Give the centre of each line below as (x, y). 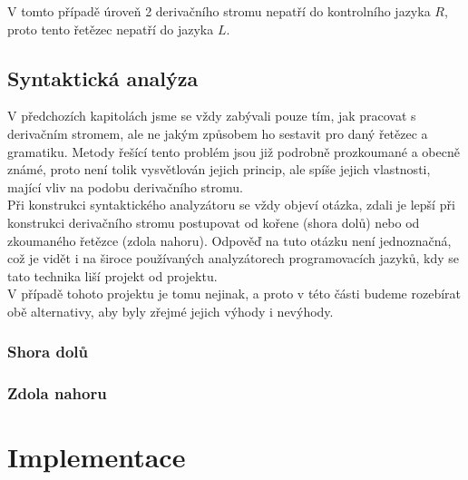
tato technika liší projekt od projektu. (112, 275)
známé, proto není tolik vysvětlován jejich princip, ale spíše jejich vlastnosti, (219, 169)
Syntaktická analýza (103, 78)
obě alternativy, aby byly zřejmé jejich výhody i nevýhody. (171, 311)
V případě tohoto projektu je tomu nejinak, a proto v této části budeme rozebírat (234, 294)
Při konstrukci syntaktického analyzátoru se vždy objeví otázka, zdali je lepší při (231, 205)
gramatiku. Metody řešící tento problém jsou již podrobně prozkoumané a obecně (234, 151)
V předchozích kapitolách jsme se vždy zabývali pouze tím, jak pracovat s (212, 116)
